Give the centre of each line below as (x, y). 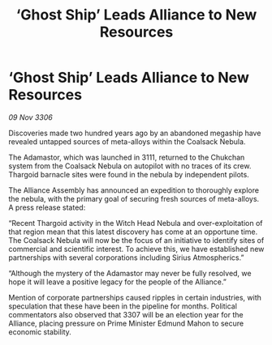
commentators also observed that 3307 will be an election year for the (126, 314)
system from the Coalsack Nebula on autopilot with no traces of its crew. (130, 166)
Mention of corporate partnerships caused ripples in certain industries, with (135, 297)
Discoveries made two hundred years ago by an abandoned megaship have (135, 133)
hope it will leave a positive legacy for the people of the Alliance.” (118, 282)
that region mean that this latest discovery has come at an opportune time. (133, 232)
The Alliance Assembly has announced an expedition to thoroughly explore (134, 190)
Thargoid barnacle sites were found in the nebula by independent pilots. (129, 174)
